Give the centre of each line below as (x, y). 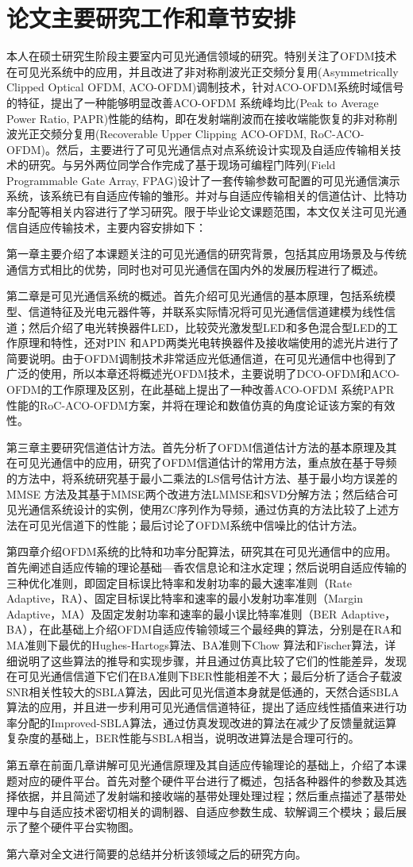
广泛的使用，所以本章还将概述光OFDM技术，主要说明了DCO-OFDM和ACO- (203, 374)
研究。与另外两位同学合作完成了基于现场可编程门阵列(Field (182, 165)
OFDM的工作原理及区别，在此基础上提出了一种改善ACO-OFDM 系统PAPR (201, 389)
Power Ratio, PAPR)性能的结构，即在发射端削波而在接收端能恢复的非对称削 (202, 118)
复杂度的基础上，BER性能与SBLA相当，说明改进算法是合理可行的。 (183, 738)
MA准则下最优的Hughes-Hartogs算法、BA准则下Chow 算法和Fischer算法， (196, 644)
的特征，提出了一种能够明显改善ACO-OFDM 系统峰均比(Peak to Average (193, 102)
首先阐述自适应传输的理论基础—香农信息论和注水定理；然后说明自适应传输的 (206, 566)
